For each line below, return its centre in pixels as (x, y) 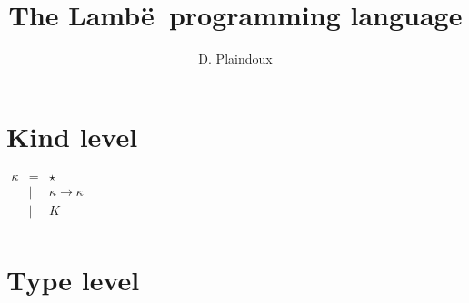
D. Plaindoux (235, 59)
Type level (73, 279)
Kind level (72, 136)
